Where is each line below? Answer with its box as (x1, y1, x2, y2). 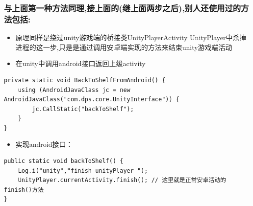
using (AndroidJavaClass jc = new (18, 86, 130, 93)
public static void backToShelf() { (4, 158, 124, 165)
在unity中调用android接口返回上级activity (15, 58, 146, 69)
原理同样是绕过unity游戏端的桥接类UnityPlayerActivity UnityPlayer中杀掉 (15, 32, 247, 43)
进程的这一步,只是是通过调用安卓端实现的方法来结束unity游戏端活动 (15, 42, 232, 52)
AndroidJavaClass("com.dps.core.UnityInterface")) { (4, 96, 179, 103)
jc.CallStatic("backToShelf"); (32, 105, 134, 113)
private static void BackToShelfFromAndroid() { (4, 76, 166, 84)
